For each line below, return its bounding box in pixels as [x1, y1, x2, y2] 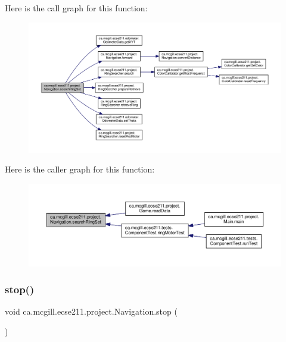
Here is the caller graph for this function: [5, 163, 155, 175]
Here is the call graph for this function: [5, 2, 148, 14]
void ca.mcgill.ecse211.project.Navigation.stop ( [5, 305, 178, 318]
